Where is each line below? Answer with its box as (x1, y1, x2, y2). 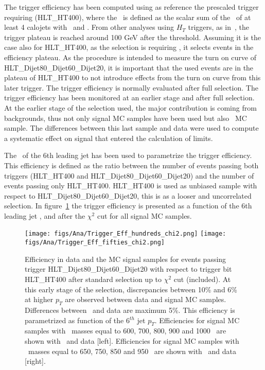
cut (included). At (173, 273, 231, 284)
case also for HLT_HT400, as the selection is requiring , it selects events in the (4, 42, 254, 52)
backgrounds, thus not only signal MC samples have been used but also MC (4, 112, 247, 123)
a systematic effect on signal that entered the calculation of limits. (4, 132, 213, 143)
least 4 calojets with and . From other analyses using (4, 22, 174, 32)
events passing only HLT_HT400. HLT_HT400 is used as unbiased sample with (4, 180, 257, 191)
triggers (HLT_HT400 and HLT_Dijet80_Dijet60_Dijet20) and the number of (4, 170, 254, 181)
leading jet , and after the (4, 210, 85, 221)
